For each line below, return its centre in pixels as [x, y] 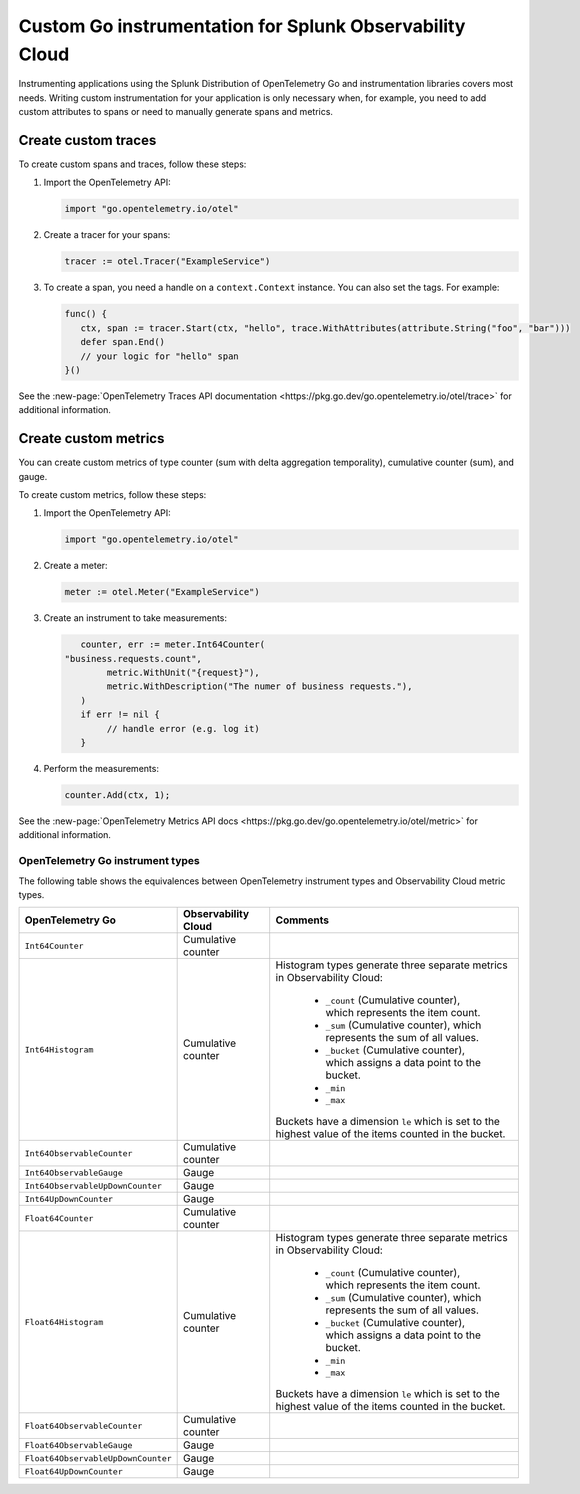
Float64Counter [59, 1218]
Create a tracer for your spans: [107, 235]
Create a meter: [76, 566]
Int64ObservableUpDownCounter [93, 1185]
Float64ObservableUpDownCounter [98, 1458]
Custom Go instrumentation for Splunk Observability [242, 26]
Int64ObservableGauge [74, 1172]
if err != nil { [120, 714]
